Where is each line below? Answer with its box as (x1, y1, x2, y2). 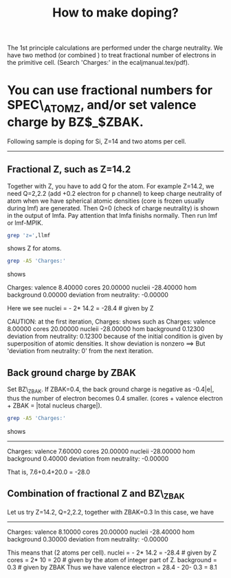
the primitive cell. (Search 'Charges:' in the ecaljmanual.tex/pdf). (7, 59, 190, 67)
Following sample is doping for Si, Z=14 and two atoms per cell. (7, 137, 187, 146)
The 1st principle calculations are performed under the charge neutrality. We (7, 43, 223, 52)
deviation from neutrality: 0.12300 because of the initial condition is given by (7, 332, 223, 341)
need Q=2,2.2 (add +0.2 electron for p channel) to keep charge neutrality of (7, 189, 222, 197)
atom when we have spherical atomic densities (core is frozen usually (7, 197, 205, 205)
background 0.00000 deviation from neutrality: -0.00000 (7, 291, 168, 299)
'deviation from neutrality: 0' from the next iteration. (7, 347, 153, 355)
